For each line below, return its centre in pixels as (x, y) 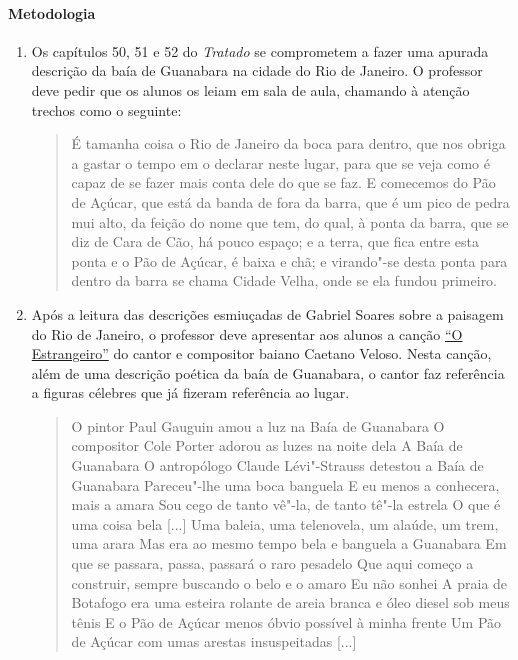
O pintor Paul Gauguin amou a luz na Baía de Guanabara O (258, 425)
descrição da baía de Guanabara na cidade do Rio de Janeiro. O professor (257, 70)
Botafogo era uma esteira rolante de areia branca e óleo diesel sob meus (290, 602)
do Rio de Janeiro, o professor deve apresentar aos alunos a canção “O (247, 333)
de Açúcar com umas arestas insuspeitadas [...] (214, 641)
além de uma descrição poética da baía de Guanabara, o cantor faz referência (268, 372)
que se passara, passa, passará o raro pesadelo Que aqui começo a (272, 563)
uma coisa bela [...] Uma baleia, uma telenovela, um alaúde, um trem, (285, 523)
